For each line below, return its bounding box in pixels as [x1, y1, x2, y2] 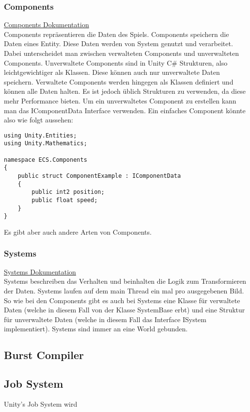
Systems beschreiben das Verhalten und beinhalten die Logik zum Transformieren [4, 276, 247, 286]
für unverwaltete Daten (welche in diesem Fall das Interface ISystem [4, 314, 206, 324]
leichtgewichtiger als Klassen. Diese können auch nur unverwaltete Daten [4, 67, 220, 77]
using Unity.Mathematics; [4, 140, 87, 147]
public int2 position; [31, 189, 105, 196]
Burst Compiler [4, 347, 84, 362]
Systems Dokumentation [4, 266, 76, 276]
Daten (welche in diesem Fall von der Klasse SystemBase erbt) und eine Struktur [4, 305, 245, 315]
